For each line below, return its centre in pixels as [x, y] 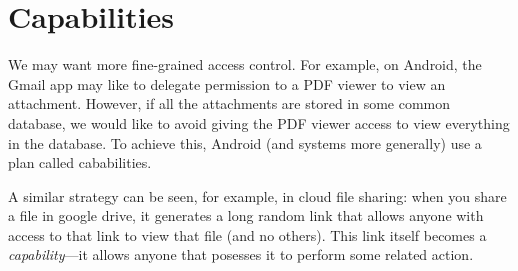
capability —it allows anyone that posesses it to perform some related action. [241, 254]
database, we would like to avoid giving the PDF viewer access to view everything [259, 122]
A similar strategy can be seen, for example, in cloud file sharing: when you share [257, 195]
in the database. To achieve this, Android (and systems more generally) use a [245, 142]
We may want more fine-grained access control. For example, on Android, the [245, 64]
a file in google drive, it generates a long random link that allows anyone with [246, 215]
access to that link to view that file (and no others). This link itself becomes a [247, 234]
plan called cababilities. [80, 162]
